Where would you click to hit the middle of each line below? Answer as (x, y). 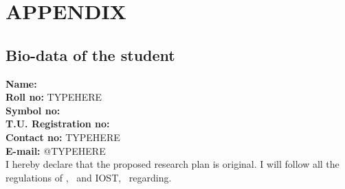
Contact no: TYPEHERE (63, 137)
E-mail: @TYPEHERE (56, 150)
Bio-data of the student (90, 54)
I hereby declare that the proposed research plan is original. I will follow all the (172, 164)
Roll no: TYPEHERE (54, 97)
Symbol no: (33, 110)
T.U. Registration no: (58, 124)
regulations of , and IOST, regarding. (89, 177)
